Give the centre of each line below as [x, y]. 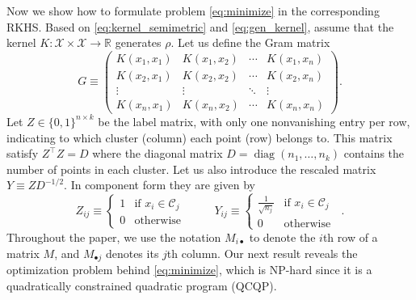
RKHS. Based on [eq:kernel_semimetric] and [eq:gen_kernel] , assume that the [200, 26]
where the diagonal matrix [158, 153]
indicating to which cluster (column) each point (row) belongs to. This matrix [200, 137]
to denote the [282, 237]
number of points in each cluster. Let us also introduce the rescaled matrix [191, 169]
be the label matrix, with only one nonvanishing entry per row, [254, 121]
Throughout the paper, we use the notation [114, 237]
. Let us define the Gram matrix [250, 42]
